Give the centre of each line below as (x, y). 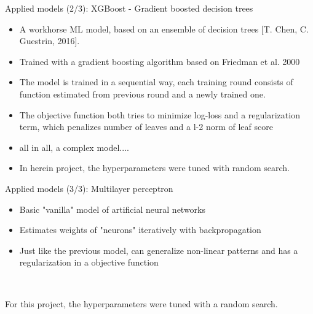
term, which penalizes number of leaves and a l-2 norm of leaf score (146, 127)
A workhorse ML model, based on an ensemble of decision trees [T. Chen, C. (164, 29)
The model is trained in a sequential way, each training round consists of (156, 82)
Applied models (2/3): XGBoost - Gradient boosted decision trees (129, 8)
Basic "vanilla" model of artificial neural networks (113, 209)
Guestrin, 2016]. (50, 41)
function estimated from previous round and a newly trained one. (142, 94)
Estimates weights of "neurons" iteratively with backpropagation (140, 230)
